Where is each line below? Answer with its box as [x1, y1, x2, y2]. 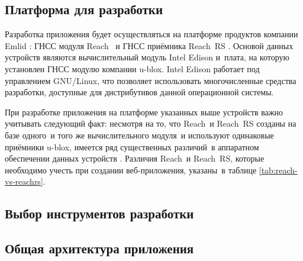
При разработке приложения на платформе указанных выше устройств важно [5, 105, 283, 118]
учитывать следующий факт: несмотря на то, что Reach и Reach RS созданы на [5, 117, 296, 130]
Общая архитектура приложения [5, 239, 194, 257]
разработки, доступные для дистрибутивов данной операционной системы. [5, 86, 274, 98]
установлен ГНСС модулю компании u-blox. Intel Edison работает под [5, 62, 260, 75]
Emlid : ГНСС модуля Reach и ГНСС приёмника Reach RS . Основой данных [5, 39, 294, 51]
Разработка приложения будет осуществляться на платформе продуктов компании [5, 28, 298, 40]
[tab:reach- [259, 163, 298, 176]
